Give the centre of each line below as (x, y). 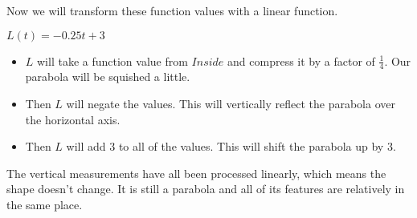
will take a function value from (112, 61)
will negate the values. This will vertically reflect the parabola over (231, 104)
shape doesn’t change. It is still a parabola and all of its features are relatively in (206, 189)
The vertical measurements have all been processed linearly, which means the (196, 173)
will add (86, 146)
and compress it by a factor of (301, 61)
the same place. (45, 204)
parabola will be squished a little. (108, 77)
